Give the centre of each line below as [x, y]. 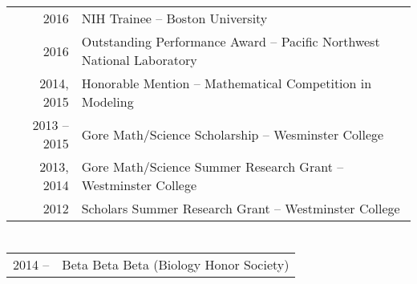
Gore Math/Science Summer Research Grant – [213, 167]
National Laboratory [139, 60]
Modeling [107, 102]
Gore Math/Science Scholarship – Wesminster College [233, 134]
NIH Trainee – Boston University [174, 18]
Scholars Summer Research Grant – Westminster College [241, 209]
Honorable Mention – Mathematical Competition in [227, 83]
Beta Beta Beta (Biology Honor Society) [176, 265]
